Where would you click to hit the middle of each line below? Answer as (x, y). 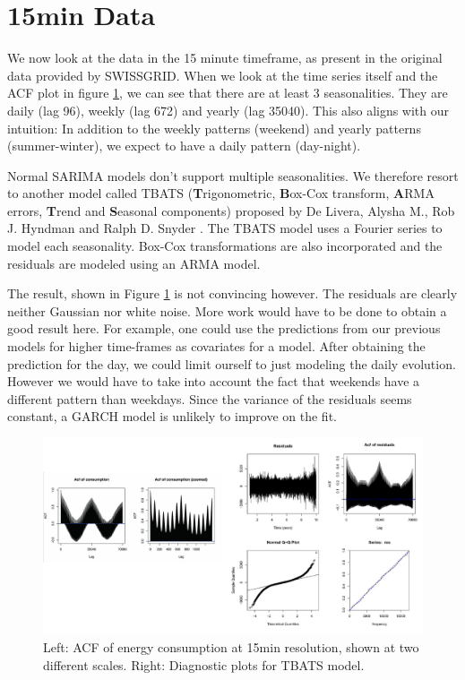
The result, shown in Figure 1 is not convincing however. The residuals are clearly (232, 293)
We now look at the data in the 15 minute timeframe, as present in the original (225, 58)
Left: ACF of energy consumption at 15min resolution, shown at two (231, 647)
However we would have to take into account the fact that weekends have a (214, 381)
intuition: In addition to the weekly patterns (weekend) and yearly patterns (214, 128)
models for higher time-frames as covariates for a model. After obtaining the (216, 346)
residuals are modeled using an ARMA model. (134, 263)
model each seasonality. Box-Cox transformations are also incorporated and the (225, 246)
